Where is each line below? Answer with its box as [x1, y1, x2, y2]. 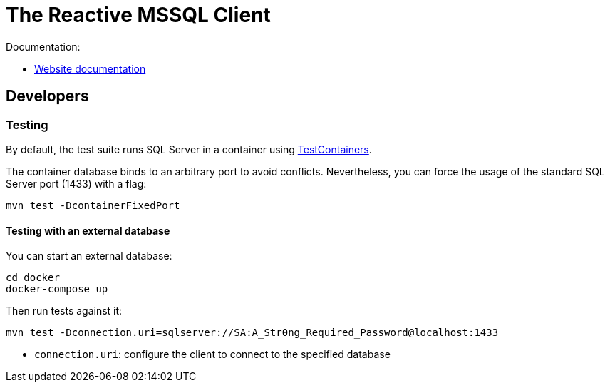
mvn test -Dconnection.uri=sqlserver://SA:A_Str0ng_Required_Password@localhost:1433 [6, 327, 499, 339]
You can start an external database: [6, 250, 172, 262]
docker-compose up [6, 283, 108, 295]
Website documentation [34, 62, 146, 75]
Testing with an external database [6, 224, 170, 237]
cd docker [6, 272, 60, 284]
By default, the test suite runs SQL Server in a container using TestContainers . [6, 143, 372, 155]
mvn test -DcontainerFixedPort [6, 199, 180, 211]
